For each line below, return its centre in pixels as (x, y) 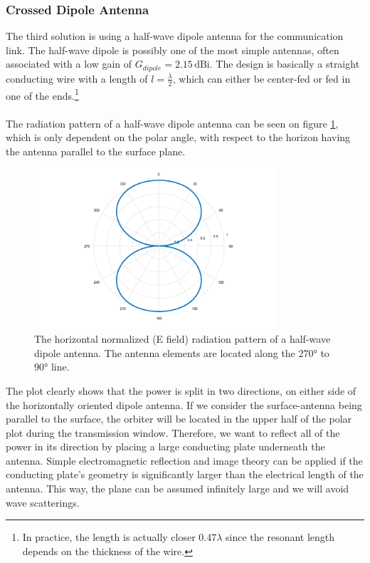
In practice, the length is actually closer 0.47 (120, 537)
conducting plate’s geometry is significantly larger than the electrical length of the (185, 474)
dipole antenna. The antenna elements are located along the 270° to (182, 352)
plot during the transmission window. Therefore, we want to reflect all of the (173, 432)
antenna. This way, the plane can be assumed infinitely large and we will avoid (178, 489)
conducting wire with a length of (77, 78)
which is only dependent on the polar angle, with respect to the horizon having (178, 137)
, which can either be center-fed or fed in (261, 78)
